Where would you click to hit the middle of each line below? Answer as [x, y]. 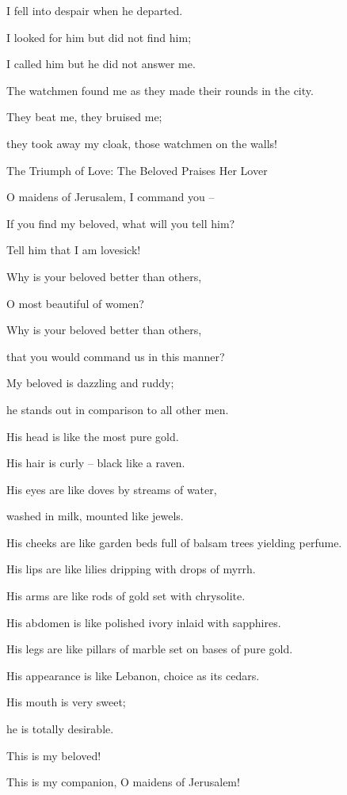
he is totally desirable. [60, 729]
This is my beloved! [54, 755]
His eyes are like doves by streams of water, [112, 489]
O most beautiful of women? [75, 303]
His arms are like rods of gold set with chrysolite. [126, 596]
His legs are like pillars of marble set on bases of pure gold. [150, 649]
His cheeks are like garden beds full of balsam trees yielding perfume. [174, 542]
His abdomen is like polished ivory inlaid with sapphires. [144, 622]
